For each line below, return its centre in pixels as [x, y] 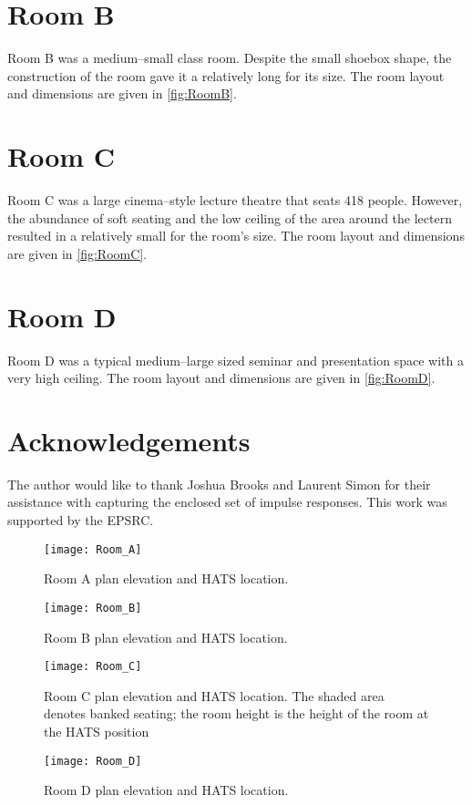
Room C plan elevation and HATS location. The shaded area [214, 695]
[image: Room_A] [93, 549]
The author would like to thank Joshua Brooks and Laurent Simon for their [219, 484]
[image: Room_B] [93, 608]
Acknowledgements [129, 440]
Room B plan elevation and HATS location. [166, 637]
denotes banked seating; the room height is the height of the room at [236, 713]
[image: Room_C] [93, 667]
